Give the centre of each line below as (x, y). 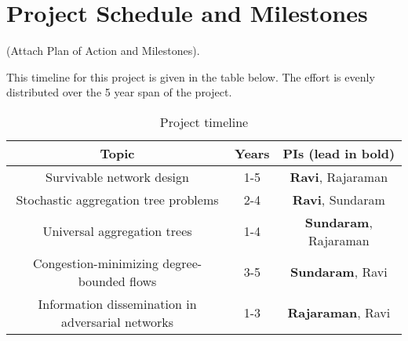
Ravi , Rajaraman (339, 176)
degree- (182, 263)
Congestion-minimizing (96, 263)
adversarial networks (118, 321)
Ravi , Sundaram (339, 199)
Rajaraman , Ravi (339, 313)
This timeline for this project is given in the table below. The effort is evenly (191, 76)
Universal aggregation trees (117, 231)
